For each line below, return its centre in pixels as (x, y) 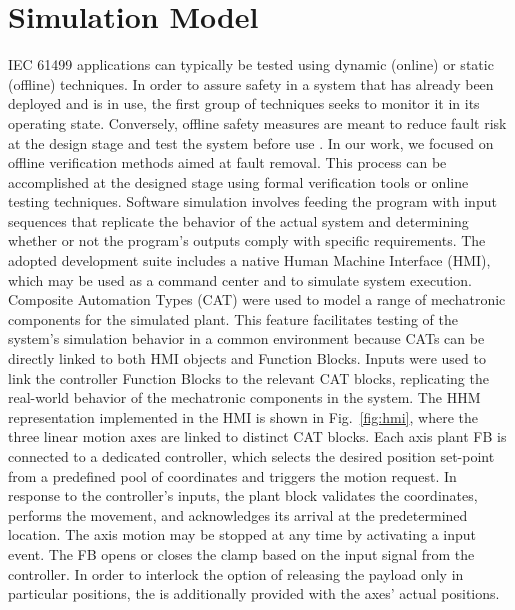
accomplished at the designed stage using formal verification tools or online (238, 181)
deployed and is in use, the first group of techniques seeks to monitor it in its (244, 103)
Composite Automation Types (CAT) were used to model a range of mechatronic (257, 299)
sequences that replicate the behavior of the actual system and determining (238, 220)
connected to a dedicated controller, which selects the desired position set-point (251, 456)
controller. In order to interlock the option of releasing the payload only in (236, 573)
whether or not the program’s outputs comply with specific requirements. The (247, 240)
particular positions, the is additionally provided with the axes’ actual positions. (254, 593)
